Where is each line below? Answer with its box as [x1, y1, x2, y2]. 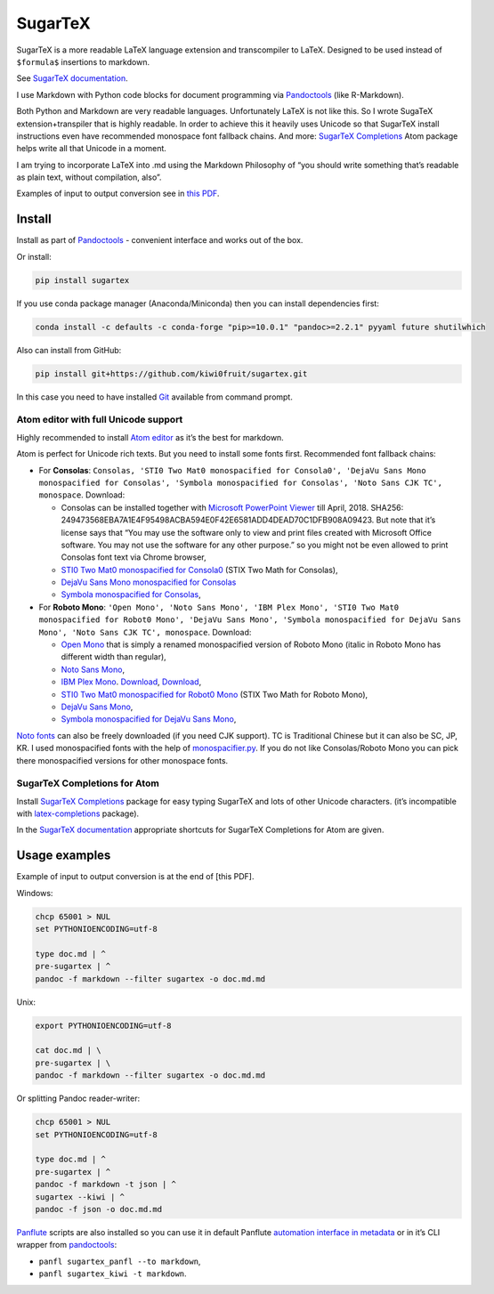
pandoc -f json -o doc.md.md [35, 1204, 163, 1214]
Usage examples [16, 848, 111, 863]
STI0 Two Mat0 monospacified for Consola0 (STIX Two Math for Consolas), [61, 564, 338, 575]
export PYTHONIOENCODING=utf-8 [35, 1020, 173, 1031]
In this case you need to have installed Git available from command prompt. [16, 392, 293, 402]
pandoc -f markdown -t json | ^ [35, 1179, 177, 1190]
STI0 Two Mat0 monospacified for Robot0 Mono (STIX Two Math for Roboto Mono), [61, 689, 368, 700]
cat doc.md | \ [35, 1046, 101, 1055]
